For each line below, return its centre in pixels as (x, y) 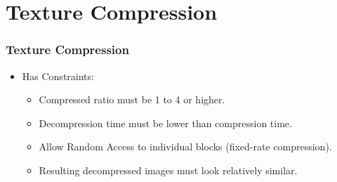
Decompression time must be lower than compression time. (165, 123)
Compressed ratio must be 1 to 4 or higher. (132, 99)
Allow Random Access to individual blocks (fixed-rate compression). (185, 147)
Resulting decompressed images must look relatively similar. (168, 170)
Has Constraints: (58, 76)
